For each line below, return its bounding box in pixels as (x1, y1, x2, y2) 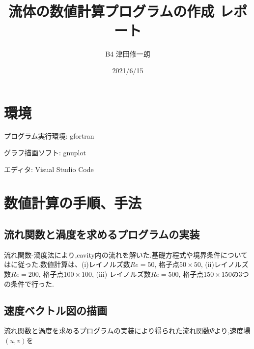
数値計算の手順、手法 (4, 193, 142, 213)
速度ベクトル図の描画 (4, 302, 107, 318)
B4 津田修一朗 (105, 49, 150, 59)
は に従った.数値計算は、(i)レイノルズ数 (4, 259, 130, 269)
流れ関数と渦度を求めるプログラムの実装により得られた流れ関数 (4, 325, 210, 336)
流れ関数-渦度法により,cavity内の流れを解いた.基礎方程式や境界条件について (4, 249, 248, 260)
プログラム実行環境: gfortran (4, 131, 94, 141)
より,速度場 (214, 325, 251, 336)
